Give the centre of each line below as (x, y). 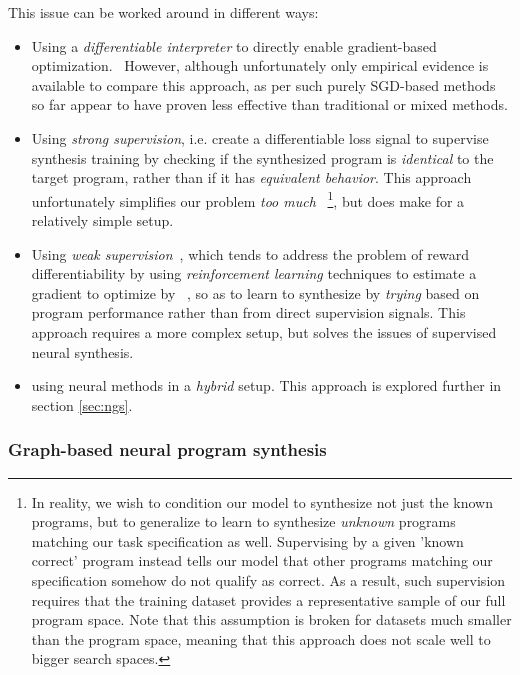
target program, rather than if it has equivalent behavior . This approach (251, 177)
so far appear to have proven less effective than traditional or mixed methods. (269, 104)
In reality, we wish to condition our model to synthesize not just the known (262, 501)
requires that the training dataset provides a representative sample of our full (268, 599)
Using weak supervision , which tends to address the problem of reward (250, 253)
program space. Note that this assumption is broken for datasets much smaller (271, 619)
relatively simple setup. (102, 220)
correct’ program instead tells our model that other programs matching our (262, 560)
